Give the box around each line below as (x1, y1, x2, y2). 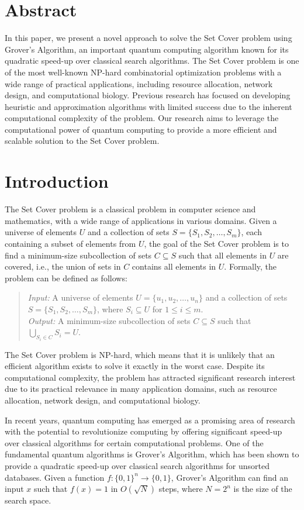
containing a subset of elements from (5, 237, 136, 249)
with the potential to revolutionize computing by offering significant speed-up (5, 425, 282, 437)
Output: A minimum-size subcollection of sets (27, 314, 191, 326)
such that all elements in (178, 249, 267, 261)
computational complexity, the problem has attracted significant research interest (5, 371, 296, 383)
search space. (5, 494, 51, 506)
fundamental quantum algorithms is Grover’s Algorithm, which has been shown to (5, 448, 299, 460)
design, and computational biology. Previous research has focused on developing (5, 89, 291, 101)
